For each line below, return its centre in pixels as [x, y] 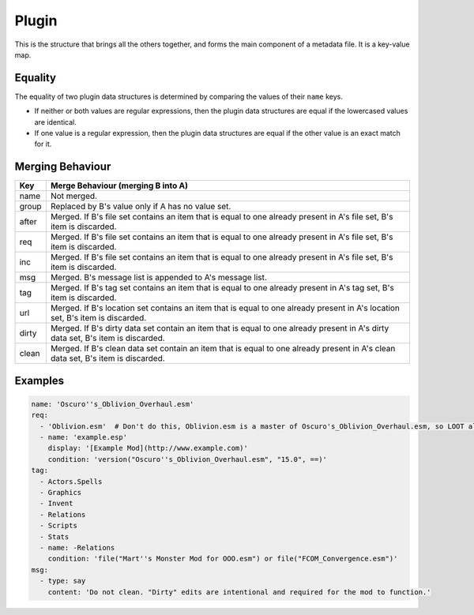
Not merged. [74, 196]
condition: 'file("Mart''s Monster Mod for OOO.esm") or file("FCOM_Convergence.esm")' [223, 559]
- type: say [63, 581]
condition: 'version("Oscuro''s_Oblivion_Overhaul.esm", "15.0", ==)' [188, 459]
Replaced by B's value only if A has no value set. [141, 207]
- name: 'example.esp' [84, 437]
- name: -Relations [77, 547]
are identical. [55, 122]
